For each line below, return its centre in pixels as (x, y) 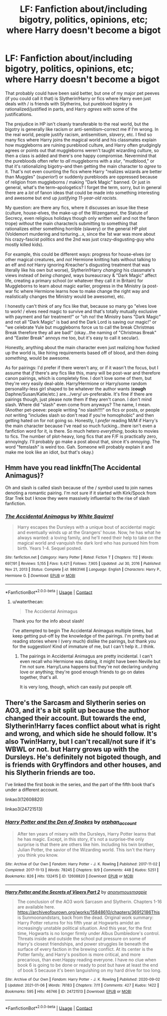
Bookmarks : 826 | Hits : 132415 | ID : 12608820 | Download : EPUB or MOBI (69, 876)
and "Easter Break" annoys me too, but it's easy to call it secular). (72, 338)
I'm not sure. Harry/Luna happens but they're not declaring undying (89, 667)
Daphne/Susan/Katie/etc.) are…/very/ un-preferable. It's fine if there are (79, 394)
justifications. (19, 114)
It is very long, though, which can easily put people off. (76, 687)
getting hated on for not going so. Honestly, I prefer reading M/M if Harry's (82, 420)
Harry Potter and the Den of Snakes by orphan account (71, 823)
